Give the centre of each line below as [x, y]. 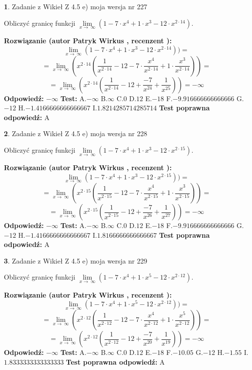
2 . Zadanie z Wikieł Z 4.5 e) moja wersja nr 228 [76, 133]
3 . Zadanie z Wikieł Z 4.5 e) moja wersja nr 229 [76, 260]
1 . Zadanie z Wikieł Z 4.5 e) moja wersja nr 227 [76, 6]
